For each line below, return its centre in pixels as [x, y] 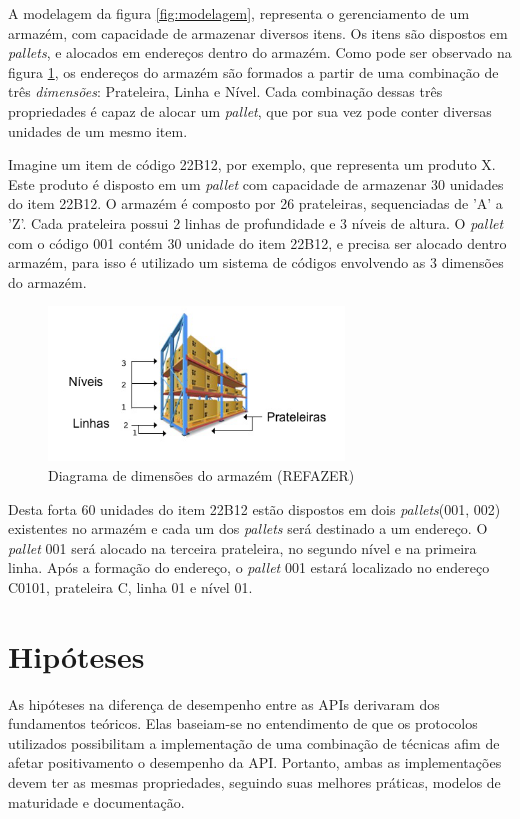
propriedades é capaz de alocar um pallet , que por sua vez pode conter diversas [250, 110]
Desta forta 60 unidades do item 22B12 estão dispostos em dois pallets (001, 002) [254, 508]
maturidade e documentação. [96, 801]
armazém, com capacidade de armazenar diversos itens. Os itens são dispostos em [258, 32]
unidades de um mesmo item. [98, 130]
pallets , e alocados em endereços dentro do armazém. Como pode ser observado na [260, 52]
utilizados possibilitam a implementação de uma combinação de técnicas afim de [254, 742]
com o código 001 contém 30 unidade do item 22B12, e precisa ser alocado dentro [257, 242]
